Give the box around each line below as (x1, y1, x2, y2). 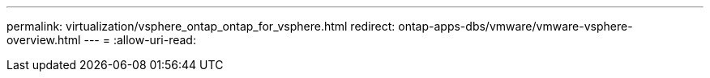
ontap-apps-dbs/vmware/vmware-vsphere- (398, 19, 633, 33)
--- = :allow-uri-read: (83, 33, 196, 47)
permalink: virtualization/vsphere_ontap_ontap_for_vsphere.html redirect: (6, 19, 396, 33)
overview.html (6, 33, 81, 47)
